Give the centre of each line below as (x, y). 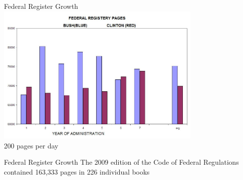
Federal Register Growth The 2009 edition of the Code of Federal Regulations (121, 162)
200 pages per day (31, 145)
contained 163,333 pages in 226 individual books (77, 171)
